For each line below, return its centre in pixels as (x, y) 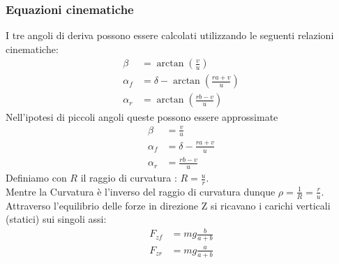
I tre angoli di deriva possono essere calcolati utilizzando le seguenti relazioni (170, 35)
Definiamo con (36, 178)
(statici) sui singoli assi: (56, 219)
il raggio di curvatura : (129, 178)
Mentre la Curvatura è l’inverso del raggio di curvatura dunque (141, 191)
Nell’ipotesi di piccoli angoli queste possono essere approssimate (142, 116)
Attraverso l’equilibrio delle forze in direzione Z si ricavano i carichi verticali (168, 205)
